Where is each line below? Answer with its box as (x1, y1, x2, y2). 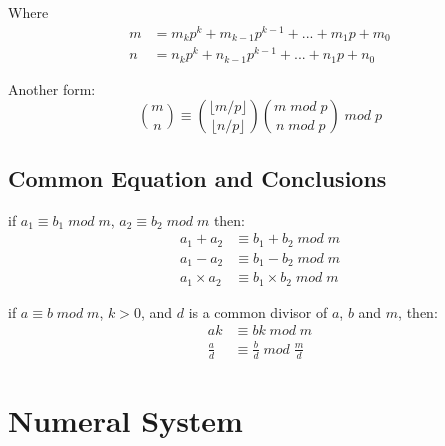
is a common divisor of (188, 301, 328, 322)
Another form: (8, 78, 96, 99)
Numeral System (8, 399, 243, 440)
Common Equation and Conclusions (8, 162, 387, 193)
